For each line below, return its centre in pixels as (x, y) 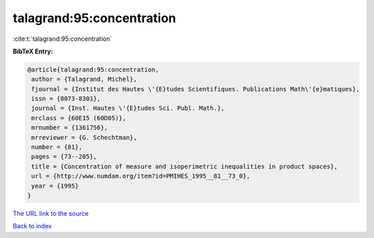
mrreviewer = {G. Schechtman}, (84, 137)
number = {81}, (57, 147)
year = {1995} (55, 186)
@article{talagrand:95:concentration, (93, 70)
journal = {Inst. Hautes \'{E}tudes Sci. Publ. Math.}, (128, 108)
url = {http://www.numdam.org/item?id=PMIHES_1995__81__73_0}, (141, 176)
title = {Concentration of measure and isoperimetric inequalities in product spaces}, (185, 166)
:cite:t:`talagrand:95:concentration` (62, 39)
